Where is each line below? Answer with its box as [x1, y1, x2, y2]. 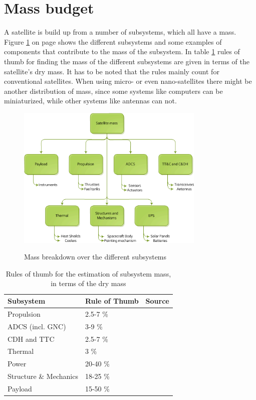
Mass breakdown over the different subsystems [24, 251, 167, 262]
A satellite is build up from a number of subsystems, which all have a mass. [4, 27, 236, 37]
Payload [8, 383, 32, 393]
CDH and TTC [8, 333, 55, 344]
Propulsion [8, 308, 41, 319]
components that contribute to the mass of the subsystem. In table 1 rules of [4, 46, 240, 57]
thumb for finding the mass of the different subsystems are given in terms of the [4, 56, 249, 66]
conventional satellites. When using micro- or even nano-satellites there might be [4, 76, 252, 86]
